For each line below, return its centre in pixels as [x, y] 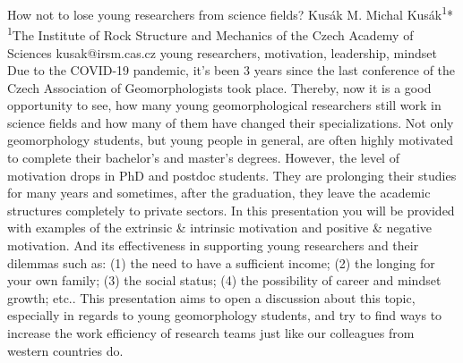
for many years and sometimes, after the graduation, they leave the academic [219, 193]
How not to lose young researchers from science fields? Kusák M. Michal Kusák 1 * [231, 13]
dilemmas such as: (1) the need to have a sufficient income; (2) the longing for [221, 262]
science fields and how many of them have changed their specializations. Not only [231, 122]
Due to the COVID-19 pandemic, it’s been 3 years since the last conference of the [231, 70]
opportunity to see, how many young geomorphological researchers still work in [224, 105]
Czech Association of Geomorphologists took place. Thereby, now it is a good [219, 87]
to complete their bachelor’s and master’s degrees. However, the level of [203, 158]
